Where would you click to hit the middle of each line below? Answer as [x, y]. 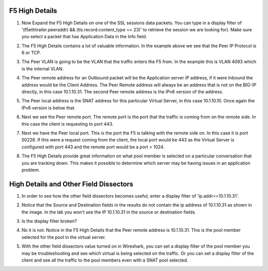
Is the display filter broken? [49, 221]
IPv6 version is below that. [49, 108]
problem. [31, 170]
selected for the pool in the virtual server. [64, 237]
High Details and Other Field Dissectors [71, 184]
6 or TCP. [31, 53]
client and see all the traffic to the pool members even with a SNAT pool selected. [105, 260]
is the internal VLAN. [43, 68]
